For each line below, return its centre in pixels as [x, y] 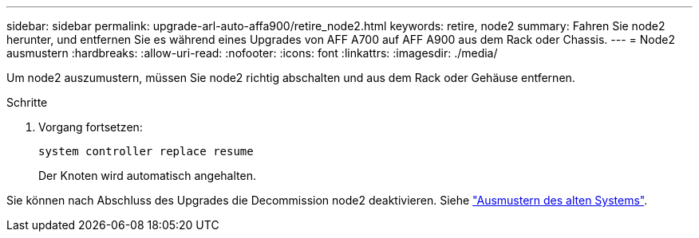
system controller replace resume [146, 151]
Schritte [27, 102]
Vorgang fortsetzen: [91, 127]
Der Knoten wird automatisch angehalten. [147, 176]
